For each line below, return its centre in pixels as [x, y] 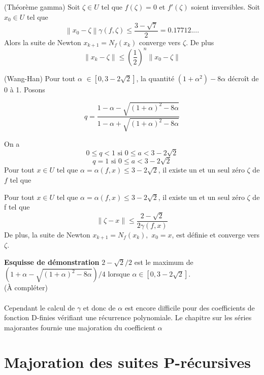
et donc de [99, 307]
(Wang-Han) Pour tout [40, 78]
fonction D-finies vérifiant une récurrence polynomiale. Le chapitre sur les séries [128, 317]
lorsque [119, 274]
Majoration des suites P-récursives [127, 362]
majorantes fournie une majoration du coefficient [80, 327]
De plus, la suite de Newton [47, 234]
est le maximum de [164, 262]
